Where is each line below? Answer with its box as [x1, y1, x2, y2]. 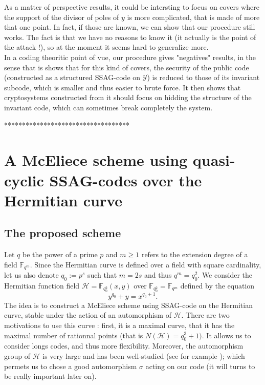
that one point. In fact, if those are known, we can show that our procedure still [4, 22, 255, 32]
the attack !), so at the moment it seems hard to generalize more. [4, 42, 209, 52]
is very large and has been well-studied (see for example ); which [42, 350, 245, 361]
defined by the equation [180, 280, 255, 291]
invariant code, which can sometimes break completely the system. [4, 102, 213, 112]
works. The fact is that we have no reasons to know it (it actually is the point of [4, 31, 256, 42]
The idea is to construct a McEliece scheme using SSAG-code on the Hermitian [4, 299, 253, 310]
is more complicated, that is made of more [127, 11, 260, 22]
